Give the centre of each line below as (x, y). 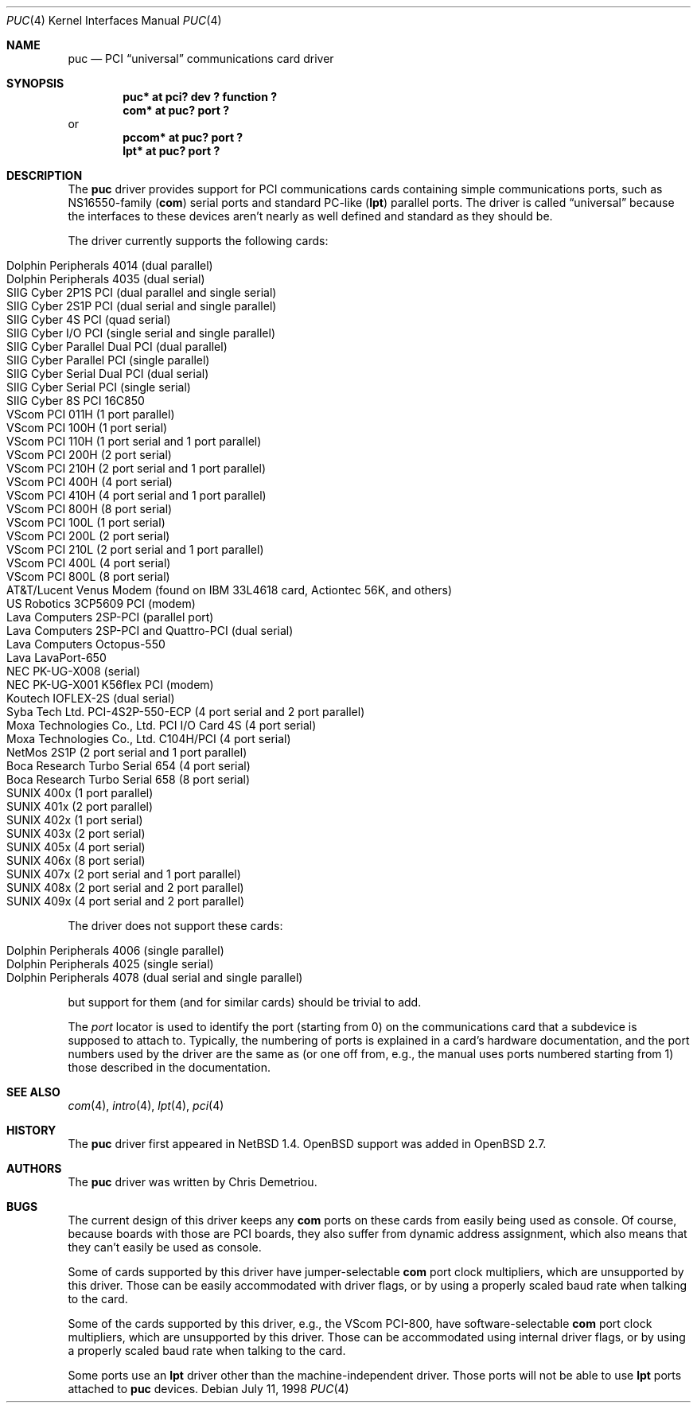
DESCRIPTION (45, 175)
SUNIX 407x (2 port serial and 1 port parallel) (124, 874)
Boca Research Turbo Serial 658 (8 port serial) (128, 779)
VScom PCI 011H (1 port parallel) (91, 414)
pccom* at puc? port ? (183, 137)
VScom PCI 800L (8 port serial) (88, 576)
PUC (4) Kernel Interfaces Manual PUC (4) (114, 20)
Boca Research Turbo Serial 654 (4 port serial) (128, 766)
